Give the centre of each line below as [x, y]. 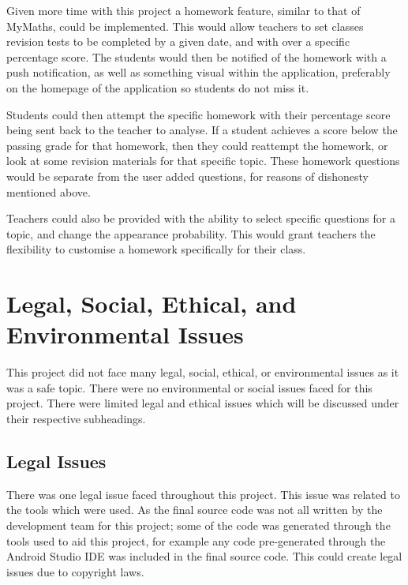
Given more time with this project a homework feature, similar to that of [183, 10]
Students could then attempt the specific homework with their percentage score [198, 114]
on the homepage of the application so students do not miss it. [158, 87]
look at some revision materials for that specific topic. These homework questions [203, 161]
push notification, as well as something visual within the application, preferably [198, 72]
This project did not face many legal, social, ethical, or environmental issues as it [203, 372]
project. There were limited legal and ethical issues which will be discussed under [203, 403]
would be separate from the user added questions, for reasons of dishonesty [187, 176]
